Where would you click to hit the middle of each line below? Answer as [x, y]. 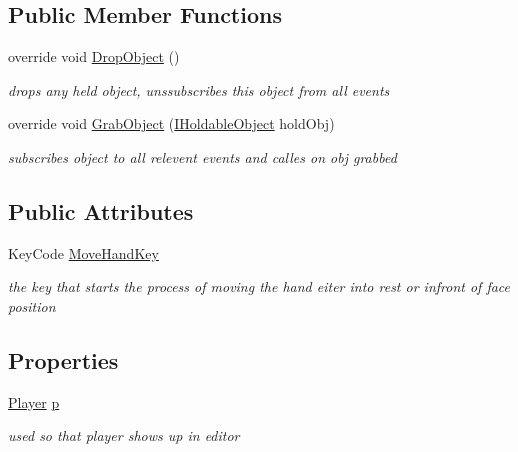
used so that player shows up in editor [124, 435]
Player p [34, 401]
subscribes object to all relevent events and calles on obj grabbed [202, 156]
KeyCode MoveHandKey [83, 252]
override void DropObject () [94, 56]
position [32, 305]
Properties [63, 359]
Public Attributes [101, 210]
